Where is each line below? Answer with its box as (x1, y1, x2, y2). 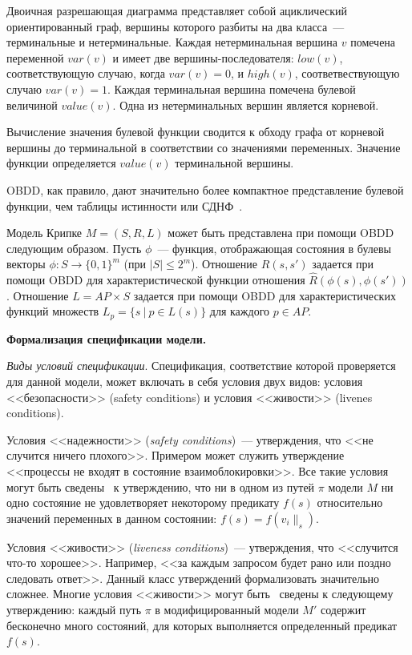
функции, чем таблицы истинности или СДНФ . (6, 197, 243, 214)
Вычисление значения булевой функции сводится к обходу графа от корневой (6, 123, 385, 140)
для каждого (209, 303, 270, 319)
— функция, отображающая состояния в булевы (157, 239, 392, 256)
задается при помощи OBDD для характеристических (133, 287, 396, 303)
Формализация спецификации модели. (6, 330, 207, 347)
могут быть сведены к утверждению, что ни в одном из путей (6, 478, 315, 495)
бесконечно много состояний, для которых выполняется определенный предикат (6, 617, 398, 633)
